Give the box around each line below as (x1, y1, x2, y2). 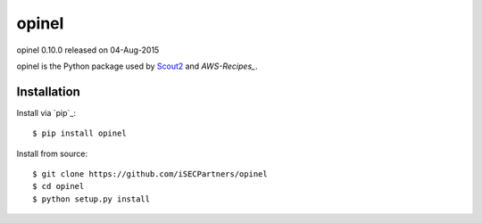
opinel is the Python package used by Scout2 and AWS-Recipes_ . (16, 61, 258, 71)
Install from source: (16, 148, 88, 159)
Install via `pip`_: (16, 107, 76, 118)
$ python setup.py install (32, 194, 151, 204)
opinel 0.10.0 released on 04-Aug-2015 (16, 45, 160, 55)
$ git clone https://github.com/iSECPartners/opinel (32, 169, 268, 179)
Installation (16, 84, 80, 99)
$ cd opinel (32, 181, 85, 192)
